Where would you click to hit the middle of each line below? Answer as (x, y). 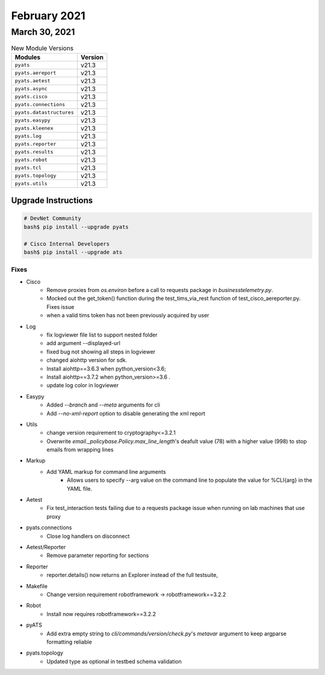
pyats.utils (31, 184)
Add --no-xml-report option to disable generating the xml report (126, 413)
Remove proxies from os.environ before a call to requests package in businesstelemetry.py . (160, 290)
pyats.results (34, 152)
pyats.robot (31, 160)
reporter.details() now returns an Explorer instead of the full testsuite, (132, 575)
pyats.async (31, 89)
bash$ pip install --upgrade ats (73, 252)
